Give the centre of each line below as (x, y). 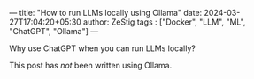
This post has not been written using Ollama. (91, 65)
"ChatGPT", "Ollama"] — (54, 31)
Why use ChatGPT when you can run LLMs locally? (103, 48)
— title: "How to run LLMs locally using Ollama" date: (106, 13)
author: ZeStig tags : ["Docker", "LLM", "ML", (164, 22)
